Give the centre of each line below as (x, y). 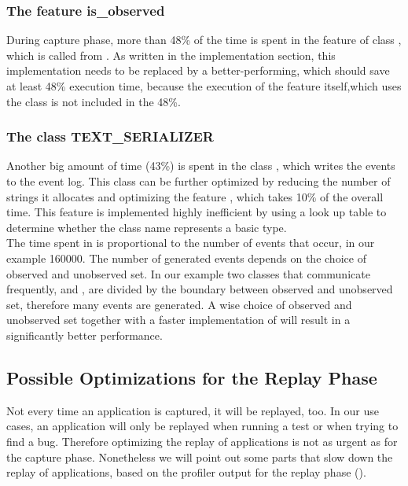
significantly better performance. (85, 335)
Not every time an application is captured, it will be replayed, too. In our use (193, 410)
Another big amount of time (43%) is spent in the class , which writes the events (201, 166)
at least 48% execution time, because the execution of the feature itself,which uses (204, 86)
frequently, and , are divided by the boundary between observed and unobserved (200, 289)
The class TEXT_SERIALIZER (110, 136)
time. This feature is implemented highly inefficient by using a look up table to (197, 212)
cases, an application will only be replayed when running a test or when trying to (202, 426)
